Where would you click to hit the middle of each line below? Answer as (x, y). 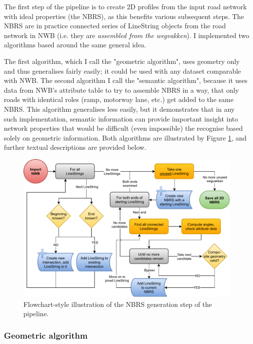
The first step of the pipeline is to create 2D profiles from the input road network (126, 6)
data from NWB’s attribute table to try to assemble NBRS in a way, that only (121, 90)
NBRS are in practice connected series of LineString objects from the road (115, 26)
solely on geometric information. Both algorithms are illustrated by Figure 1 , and (125, 137)
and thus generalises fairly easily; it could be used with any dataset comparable (123, 71)
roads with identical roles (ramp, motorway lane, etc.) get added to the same (119, 99)
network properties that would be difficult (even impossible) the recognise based (124, 128)
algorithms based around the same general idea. (75, 45)
